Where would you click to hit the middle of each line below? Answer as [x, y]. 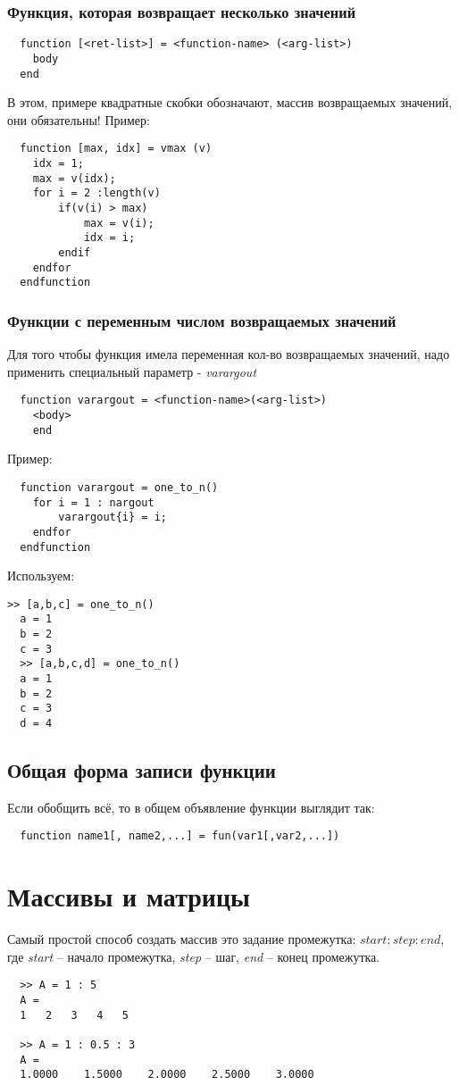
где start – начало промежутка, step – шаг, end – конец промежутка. [194, 956]
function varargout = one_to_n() [119, 487]
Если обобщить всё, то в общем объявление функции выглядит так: [191, 807]
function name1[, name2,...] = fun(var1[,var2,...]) [180, 836]
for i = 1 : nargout [93, 502]
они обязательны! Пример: [79, 119]
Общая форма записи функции [142, 770]
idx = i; [109, 238]
